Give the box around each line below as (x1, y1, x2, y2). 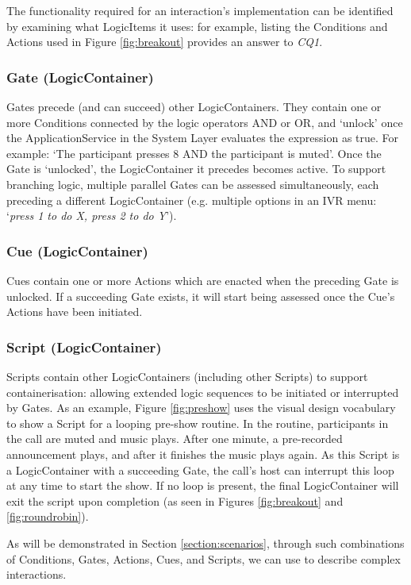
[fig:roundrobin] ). (6, 508, 89, 525)
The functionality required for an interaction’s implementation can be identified (6, 2, 394, 18)
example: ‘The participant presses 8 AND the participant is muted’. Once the (6, 144, 382, 161)
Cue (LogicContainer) (6, 241, 148, 260)
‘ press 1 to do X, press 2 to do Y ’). (6, 207, 177, 224)
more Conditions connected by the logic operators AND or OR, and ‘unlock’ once (6, 114, 403, 130)
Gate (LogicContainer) (6, 67, 154, 87)
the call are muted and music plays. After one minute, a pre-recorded (6, 430, 343, 447)
